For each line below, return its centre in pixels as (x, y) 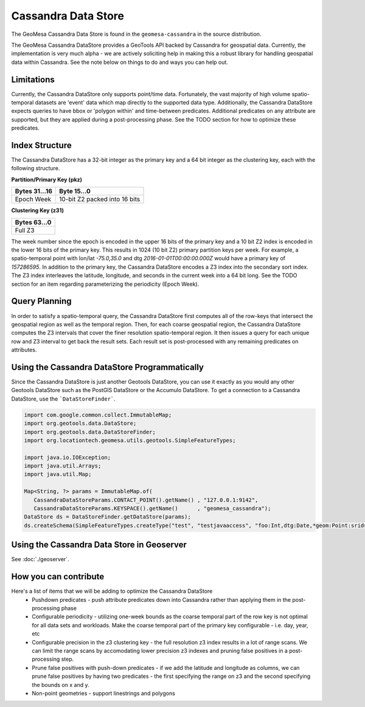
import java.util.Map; (58, 474)
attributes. (24, 350)
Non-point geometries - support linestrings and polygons (104, 693)
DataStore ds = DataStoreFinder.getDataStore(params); (107, 517)
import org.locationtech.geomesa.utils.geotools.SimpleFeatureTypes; (130, 440)
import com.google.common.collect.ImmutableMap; (98, 415)
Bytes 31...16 (34, 191)
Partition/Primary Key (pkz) (47, 179)
